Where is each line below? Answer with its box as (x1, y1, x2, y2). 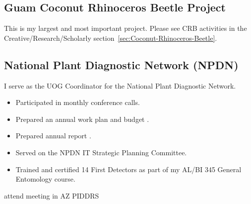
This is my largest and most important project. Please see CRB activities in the (4, 23, 247, 33)
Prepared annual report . (15, 130, 91, 141)
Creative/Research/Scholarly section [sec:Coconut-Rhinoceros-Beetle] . (4, 32, 217, 43)
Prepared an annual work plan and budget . (15, 113, 149, 124)
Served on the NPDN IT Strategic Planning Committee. (15, 147, 187, 157)
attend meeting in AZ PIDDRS (4, 190, 99, 201)
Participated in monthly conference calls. (15, 97, 140, 107)
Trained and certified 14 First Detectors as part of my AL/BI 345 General (15, 164, 242, 174)
